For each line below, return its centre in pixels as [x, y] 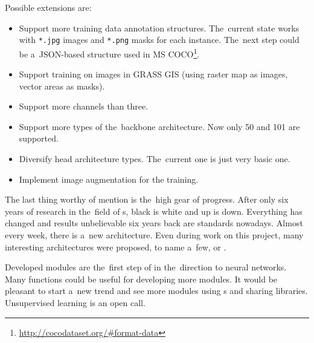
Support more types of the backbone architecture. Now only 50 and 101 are [159, 126]
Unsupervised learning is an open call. [75, 302]
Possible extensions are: [48, 7]
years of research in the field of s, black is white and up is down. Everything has [154, 211]
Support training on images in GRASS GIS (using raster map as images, [153, 74]
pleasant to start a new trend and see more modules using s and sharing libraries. [156, 291]
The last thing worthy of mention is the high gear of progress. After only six [147, 199]
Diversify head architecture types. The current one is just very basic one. [155, 159]
